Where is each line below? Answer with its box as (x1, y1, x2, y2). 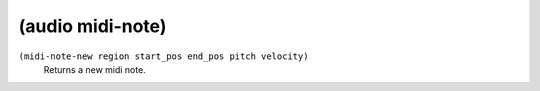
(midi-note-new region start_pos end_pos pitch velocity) (18, 50, 309, 62)
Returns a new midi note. (43, 63, 147, 75)
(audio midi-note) (18, 15, 167, 37)
